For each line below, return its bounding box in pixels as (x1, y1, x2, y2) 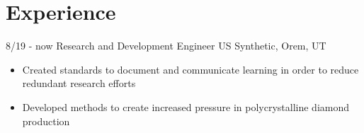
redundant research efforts (22, 76, 136, 91)
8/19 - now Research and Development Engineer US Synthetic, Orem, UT (6, 38, 326, 53)
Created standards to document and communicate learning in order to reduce (22, 62, 359, 76)
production (22, 113, 70, 128)
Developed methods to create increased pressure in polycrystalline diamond (22, 99, 350, 114)
